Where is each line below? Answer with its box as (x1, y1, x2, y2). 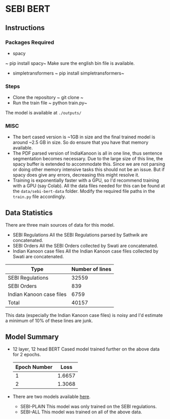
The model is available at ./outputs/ (5, 110, 81, 116)
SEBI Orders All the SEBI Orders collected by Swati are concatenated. (12, 243, 159, 249)
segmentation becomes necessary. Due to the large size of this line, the (12, 156, 163, 162)
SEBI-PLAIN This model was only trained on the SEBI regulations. (20, 404, 157, 410)
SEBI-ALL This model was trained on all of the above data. (20, 409, 143, 415)
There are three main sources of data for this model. (5, 222, 115, 228)
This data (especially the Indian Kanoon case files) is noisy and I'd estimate (5, 312, 163, 318)
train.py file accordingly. (12, 193, 66, 200)
